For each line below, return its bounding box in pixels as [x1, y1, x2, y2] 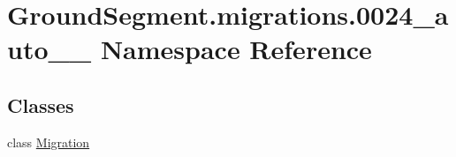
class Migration [7, 132, 90, 151]
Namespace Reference [100, 31, 372, 67]
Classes [7, 91, 74, 118]
